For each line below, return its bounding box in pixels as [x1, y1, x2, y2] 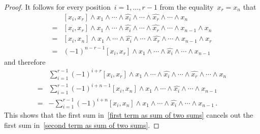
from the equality [159, 2, 214, 12]
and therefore [4, 56, 46, 67]
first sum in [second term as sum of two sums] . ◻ [4, 120, 159, 130]
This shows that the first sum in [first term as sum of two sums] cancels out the [4, 110, 253, 120]
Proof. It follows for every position [4, 2, 111, 12]
